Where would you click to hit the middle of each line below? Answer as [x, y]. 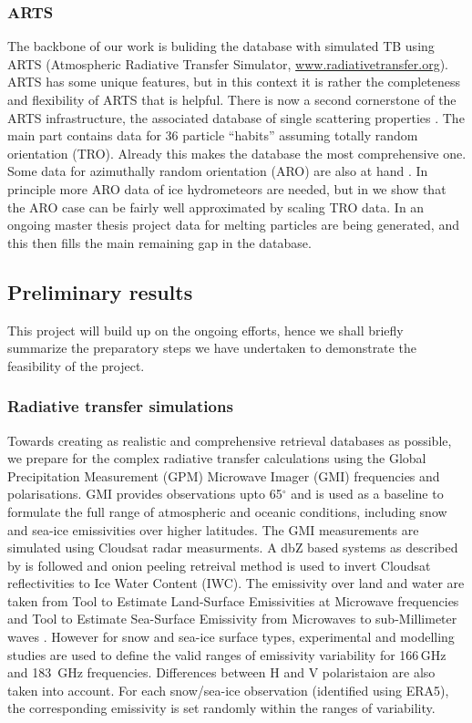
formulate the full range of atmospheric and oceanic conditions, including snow [227, 511]
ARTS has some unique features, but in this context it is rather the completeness [234, 82]
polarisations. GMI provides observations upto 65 [145, 494]
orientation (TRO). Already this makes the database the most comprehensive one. [237, 153]
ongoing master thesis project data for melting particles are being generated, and [233, 225]
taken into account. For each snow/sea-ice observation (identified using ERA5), [228, 690]
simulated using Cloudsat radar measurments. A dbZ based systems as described [233, 547]
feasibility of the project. [76, 365]
